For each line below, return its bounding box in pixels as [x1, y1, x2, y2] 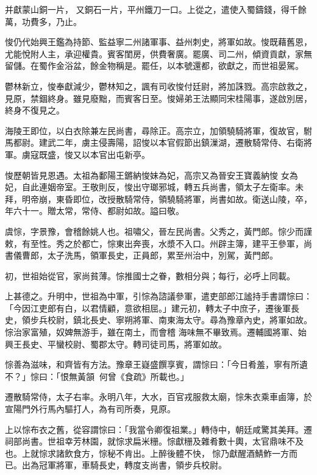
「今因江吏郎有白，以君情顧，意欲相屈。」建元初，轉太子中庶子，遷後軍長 [5, 301, 299, 314]
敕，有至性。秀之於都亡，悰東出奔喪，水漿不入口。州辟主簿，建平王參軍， [5, 237, 304, 249]
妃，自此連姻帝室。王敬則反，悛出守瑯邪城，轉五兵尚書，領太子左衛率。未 [5, 180, 304, 193]
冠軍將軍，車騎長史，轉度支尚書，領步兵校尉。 [38, 459, 227, 471]
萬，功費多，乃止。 [5, 15, 82, 27]
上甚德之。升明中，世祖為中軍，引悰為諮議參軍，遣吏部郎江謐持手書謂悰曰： [5, 290, 312, 302]
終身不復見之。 [5, 104, 65, 116]
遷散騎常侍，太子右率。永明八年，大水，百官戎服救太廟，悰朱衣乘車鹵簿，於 [5, 390, 312, 403]
